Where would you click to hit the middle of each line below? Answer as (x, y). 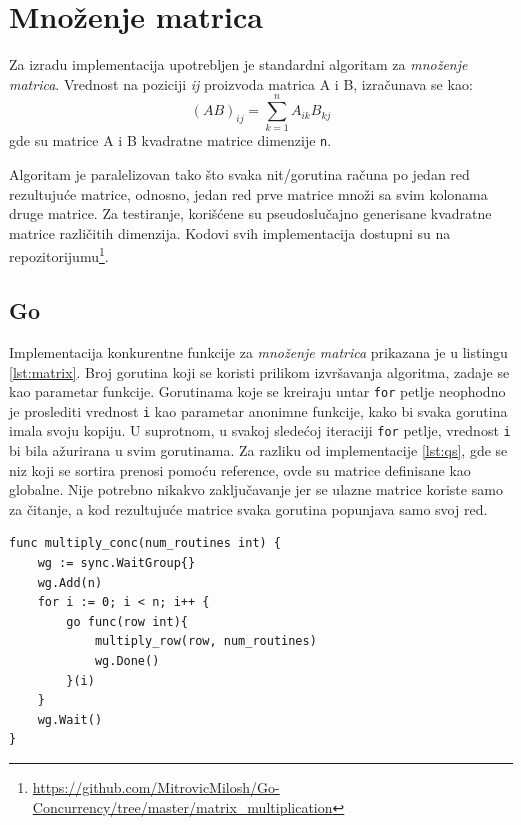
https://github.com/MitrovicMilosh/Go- (156, 786)
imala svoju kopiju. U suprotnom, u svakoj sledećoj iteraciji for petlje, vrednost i (260, 430)
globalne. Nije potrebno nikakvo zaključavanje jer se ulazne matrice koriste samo (256, 489)
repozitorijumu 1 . (59, 255)
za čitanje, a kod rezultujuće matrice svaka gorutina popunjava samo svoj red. (248, 508)
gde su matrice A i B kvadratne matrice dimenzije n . (170, 140)
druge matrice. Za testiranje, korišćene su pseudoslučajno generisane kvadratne (250, 213)
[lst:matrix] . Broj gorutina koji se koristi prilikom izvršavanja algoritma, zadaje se (259, 371)
